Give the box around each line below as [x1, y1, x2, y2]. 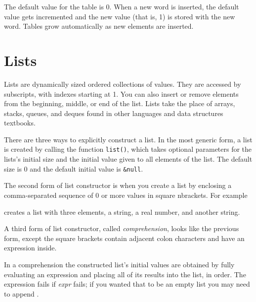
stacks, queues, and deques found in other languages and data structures [4, 108, 223, 118]
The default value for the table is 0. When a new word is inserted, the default [4, 1, 239, 11]
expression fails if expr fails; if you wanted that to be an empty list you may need [4, 279, 250, 289]
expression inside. [4, 242, 57, 253]
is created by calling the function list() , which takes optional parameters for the [4, 144, 252, 154]
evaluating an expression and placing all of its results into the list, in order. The [4, 269, 246, 279]
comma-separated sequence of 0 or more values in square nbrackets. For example [4, 189, 248, 200]
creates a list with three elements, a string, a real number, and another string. [4, 206, 240, 217]
